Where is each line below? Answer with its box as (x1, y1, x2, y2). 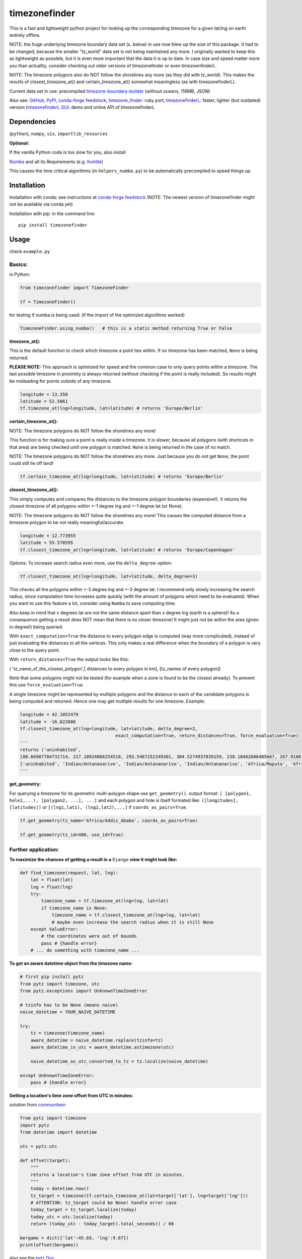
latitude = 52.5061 (20, 398, 68, 404)
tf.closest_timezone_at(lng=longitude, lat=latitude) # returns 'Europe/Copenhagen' (20, 547, 235, 552)
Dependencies (9, 117, 56, 126)
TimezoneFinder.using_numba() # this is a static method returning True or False (20, 325, 233, 331)
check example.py (9, 248, 50, 254)
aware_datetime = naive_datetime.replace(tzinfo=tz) (30, 1037, 164, 1043)
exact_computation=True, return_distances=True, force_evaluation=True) (115, 733, 299, 739)
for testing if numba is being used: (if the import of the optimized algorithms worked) (9, 312, 185, 318)
